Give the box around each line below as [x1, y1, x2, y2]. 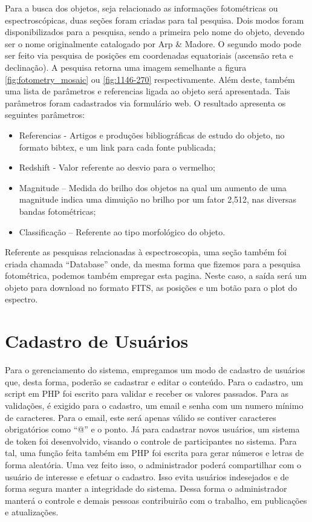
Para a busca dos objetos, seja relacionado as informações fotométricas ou [5, 2, 278, 14]
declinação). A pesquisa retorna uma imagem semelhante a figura [5, 60, 247, 73]
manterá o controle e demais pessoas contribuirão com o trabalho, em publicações [5, 494, 307, 506]
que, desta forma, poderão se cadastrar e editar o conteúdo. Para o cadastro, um [5, 375, 304, 388]
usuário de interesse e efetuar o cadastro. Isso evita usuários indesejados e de [5, 470, 289, 483]
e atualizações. [5, 506, 59, 518]
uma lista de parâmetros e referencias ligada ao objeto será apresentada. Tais [5, 85, 290, 97]
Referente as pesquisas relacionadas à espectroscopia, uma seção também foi [5, 246, 287, 258]
